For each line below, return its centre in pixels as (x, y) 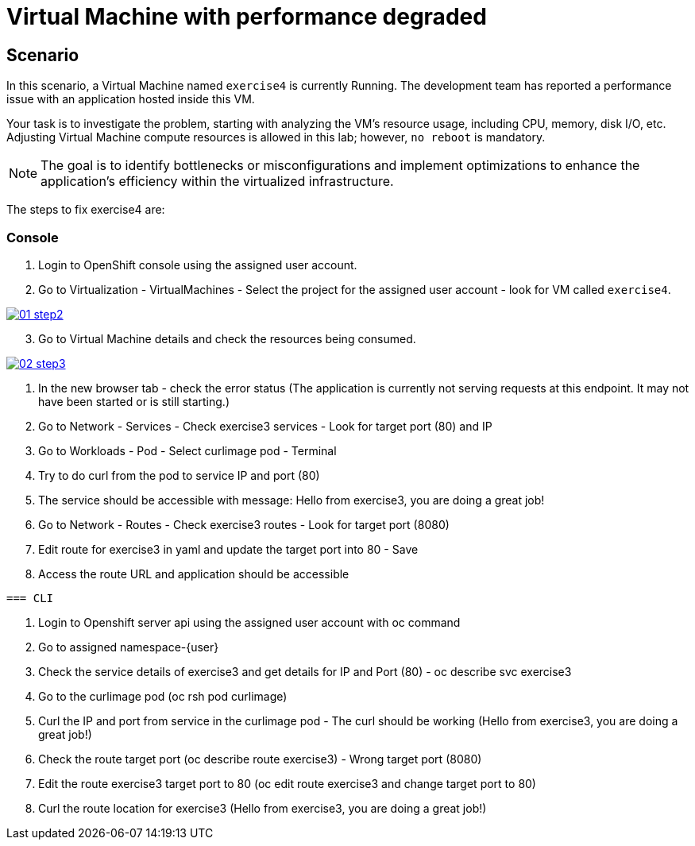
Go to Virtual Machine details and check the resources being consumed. (227, 338)
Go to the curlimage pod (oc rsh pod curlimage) (163, 696)
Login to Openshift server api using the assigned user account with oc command (249, 622)
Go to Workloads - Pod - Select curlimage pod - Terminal (187, 450)
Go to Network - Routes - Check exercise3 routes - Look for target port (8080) (244, 524)
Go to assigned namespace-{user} (129, 647)
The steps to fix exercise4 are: (86, 210)
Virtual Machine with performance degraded (247, 17)
